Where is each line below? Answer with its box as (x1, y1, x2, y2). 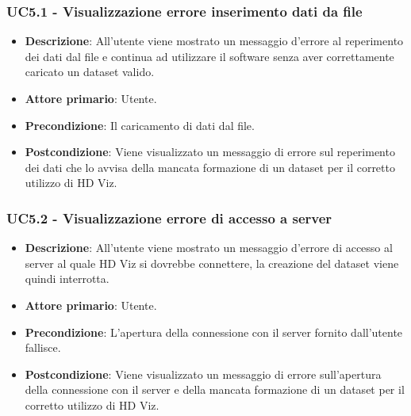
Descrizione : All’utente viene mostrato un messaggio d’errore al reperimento (25, 32, 404, 49)
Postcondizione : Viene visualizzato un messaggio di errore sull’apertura (25, 365, 382, 382)
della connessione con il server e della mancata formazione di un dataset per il (25, 381, 405, 398)
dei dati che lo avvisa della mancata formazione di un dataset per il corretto (25, 158, 395, 175)
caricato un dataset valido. (25, 63, 155, 80)
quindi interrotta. (25, 270, 109, 287)
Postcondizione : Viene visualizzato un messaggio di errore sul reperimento (25, 143, 395, 160)
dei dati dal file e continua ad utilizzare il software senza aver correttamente (25, 48, 394, 64)
